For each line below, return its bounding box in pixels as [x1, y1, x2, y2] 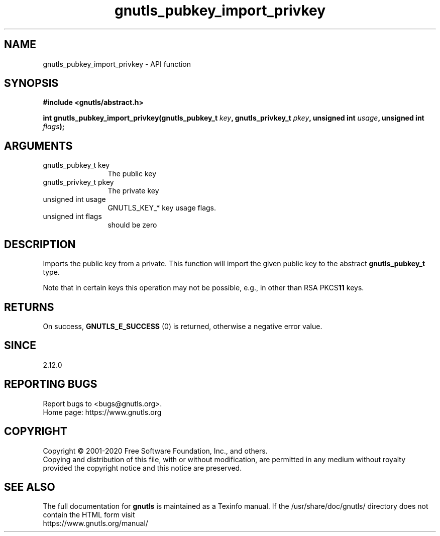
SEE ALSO [4, 480, 55, 493]
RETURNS [4, 300, 54, 313]
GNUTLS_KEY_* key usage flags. [107, 203, 216, 212]
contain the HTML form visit [43, 510, 135, 519]
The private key [107, 186, 159, 195]
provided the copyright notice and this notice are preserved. [43, 463, 242, 472]
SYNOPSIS [4, 77, 59, 90]
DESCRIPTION [4, 238, 76, 251]
